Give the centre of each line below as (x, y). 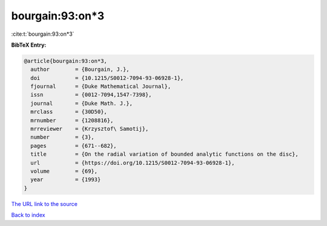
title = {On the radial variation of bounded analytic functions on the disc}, (165, 154)
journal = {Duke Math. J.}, (82, 103)
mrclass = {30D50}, (69, 112)
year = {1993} (66, 180)
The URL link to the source (45, 204)
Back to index (28, 215)
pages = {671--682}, (74, 146)
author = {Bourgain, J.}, (80, 69)
